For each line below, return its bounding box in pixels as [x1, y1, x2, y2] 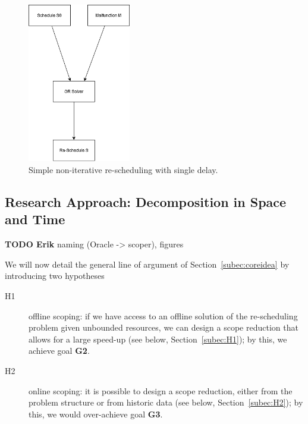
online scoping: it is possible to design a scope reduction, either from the [29, 384, 293, 397]
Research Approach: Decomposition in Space [5, 193, 287, 211]
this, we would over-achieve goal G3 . [29, 407, 163, 420]
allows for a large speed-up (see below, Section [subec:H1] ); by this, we [29, 332, 287, 345]
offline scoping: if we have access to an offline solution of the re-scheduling [29, 309, 298, 322]
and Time [5, 210, 65, 228]
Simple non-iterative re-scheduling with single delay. [29, 164, 218, 176]
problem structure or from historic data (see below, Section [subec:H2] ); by [29, 396, 303, 409]
